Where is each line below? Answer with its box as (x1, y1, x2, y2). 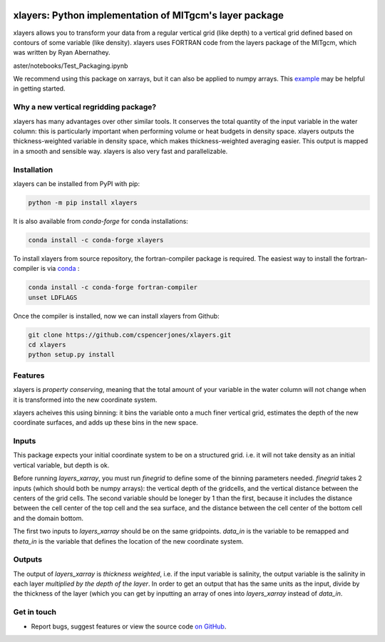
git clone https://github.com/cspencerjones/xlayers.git (28, 331, 232, 338)
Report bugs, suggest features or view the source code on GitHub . (31, 622, 227, 631)
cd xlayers (28, 341, 66, 348)
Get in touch (13, 607, 57, 617)
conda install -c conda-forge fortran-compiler (28, 284, 197, 291)
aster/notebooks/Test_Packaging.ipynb (13, 61, 128, 70)
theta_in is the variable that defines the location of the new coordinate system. (13, 537, 244, 545)
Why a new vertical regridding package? (13, 102, 157, 112)
